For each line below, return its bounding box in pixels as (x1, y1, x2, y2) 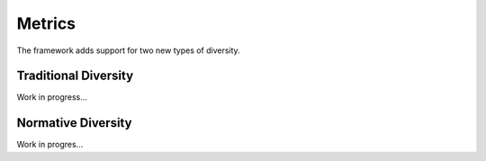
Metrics (16, 13, 76, 33)
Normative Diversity (16, 115, 132, 130)
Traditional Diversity (16, 68, 134, 84)
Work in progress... (16, 92, 87, 103)
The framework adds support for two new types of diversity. (16, 45, 240, 56)
